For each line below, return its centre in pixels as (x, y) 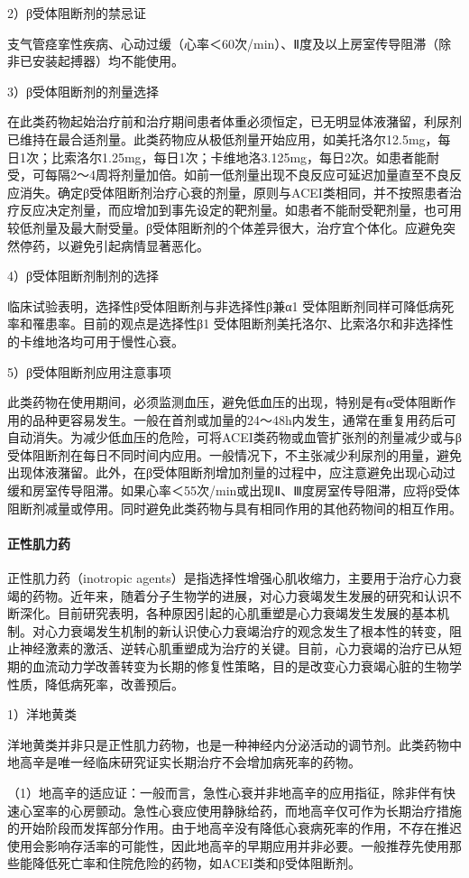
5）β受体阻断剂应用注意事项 (90, 371)
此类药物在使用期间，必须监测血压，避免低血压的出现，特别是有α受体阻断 (225, 402)
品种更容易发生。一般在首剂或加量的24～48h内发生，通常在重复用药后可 (244, 419)
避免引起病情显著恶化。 (139, 245)
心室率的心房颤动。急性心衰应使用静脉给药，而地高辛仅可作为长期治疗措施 (240, 810)
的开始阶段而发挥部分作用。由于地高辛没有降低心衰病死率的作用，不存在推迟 (234, 828)
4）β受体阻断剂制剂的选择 (83, 276)
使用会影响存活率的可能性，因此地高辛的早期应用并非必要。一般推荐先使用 (228, 845)
